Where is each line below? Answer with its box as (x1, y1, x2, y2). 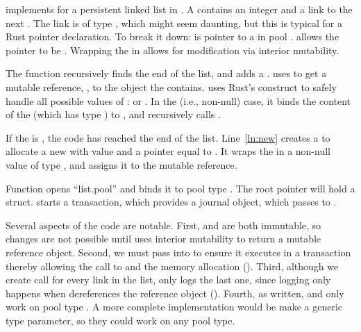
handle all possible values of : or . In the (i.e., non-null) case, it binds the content (6, 93, 351, 108)
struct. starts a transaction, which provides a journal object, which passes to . (6, 194, 337, 209)
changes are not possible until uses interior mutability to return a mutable (6, 231, 321, 246)
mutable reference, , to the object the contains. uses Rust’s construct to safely (6, 79, 337, 94)
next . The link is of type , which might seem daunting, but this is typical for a (6, 15, 342, 30)
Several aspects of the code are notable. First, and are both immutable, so (6, 217, 321, 232)
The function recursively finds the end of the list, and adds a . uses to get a (6, 66, 327, 81)
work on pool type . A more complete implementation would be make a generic (6, 299, 343, 314)
